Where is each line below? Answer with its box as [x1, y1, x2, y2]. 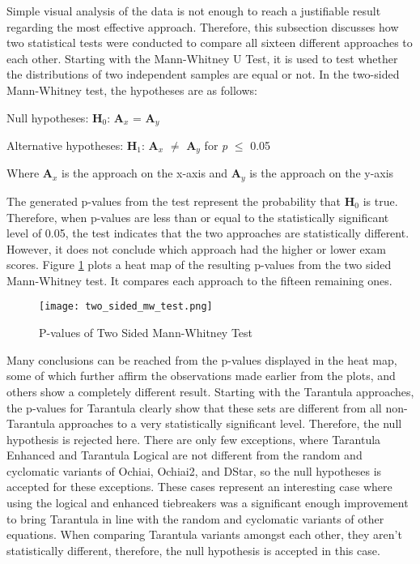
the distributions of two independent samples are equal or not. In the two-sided [6, 66, 400, 83]
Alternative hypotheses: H [6, 137, 138, 154]
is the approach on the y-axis [249, 164, 394, 182]
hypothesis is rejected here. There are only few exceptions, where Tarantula [6, 430, 381, 447]
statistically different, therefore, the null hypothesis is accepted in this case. [6, 541, 380, 558]
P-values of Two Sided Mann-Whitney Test [39, 324, 253, 341]
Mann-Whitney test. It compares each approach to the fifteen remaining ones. [6, 271, 392, 288]
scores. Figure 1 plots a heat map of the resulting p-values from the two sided [6, 256, 392, 273]
